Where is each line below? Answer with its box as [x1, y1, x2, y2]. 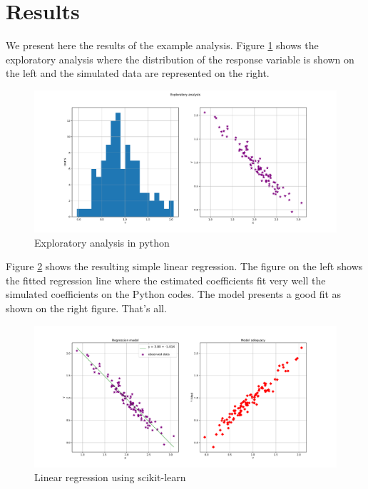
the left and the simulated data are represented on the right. [6, 66, 270, 81]
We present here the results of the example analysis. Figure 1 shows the [6, 38, 319, 53]
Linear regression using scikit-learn [34, 470, 186, 485]
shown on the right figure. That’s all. [6, 301, 167, 316]
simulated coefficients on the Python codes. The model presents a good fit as [6, 287, 342, 302]
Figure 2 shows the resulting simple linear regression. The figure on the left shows [6, 259, 363, 274]
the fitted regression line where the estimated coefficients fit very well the [6, 272, 326, 287]
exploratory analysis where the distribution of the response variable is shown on [6, 51, 354, 66]
